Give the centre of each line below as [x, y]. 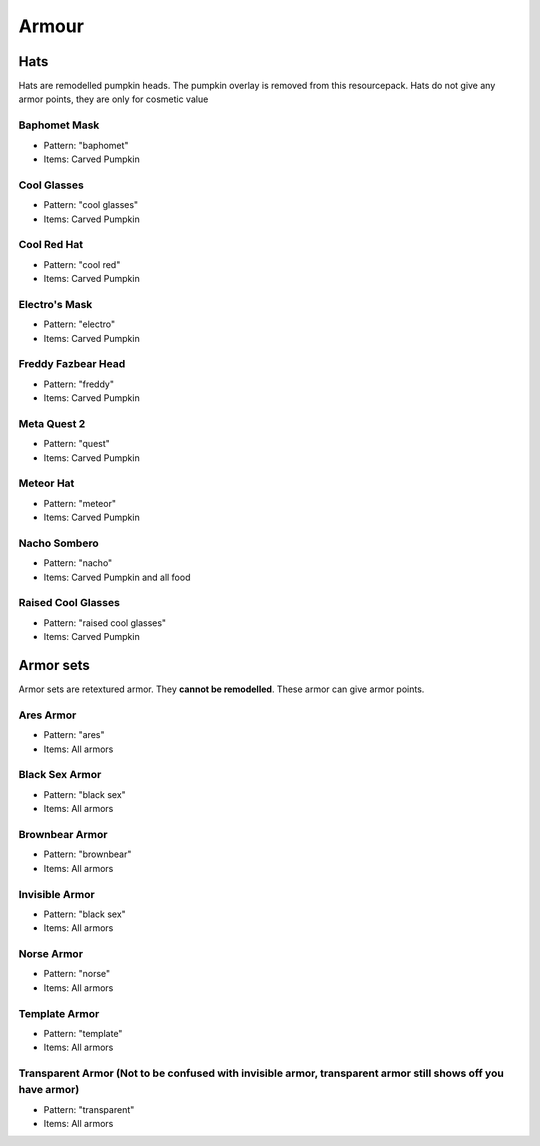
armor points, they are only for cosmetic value [113, 99]
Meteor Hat [46, 483]
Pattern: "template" [83, 1033]
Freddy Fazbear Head [72, 364]
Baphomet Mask [59, 125]
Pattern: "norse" [77, 974]
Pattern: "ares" [74, 735]
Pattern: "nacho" [78, 563]
